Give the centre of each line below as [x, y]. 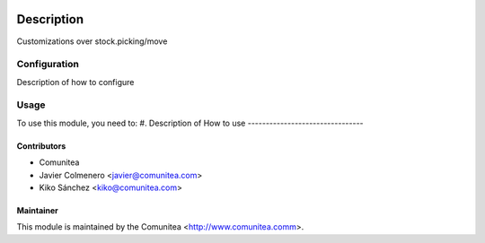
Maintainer [37, 210]
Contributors [41, 146]
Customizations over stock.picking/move [92, 41]
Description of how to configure [75, 82]
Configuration [48, 65]
